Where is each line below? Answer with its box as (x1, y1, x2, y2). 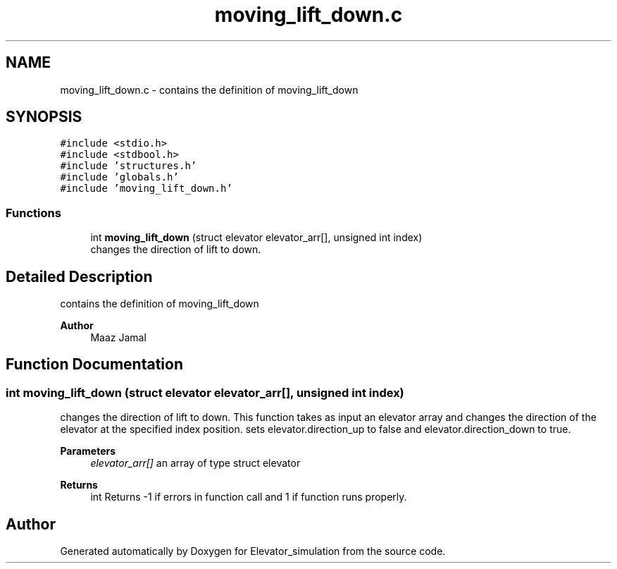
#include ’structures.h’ (60, 160, 197, 172)
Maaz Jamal (90, 331, 147, 344)
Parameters (60, 445, 116, 458)
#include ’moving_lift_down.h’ (60, 183, 232, 195)
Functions (6, 205, 61, 220)
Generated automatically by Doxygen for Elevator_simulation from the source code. (60, 545, 446, 558)
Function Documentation (6, 355, 183, 374)
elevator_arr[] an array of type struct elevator (90, 457, 301, 470)
